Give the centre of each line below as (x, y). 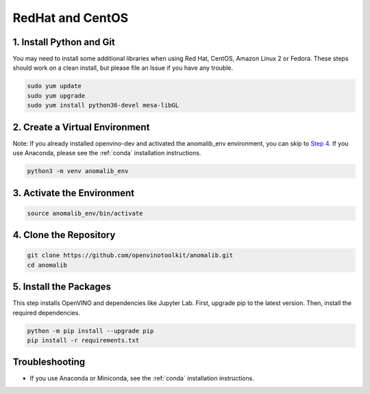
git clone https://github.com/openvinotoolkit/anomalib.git (130, 255)
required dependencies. (46, 313)
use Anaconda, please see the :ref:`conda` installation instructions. (107, 153)
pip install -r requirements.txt (83, 340)
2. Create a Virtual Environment (81, 127)
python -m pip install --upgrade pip (90, 331)
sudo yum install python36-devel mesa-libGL (103, 105)
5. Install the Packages (62, 287)
